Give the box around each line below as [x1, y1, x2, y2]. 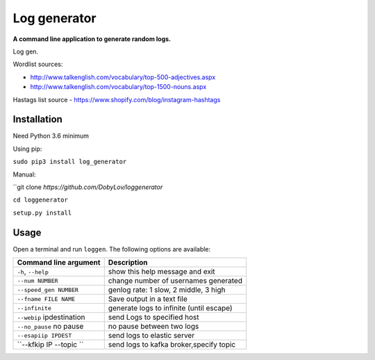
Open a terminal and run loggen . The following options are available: [12, 245, 211, 253]
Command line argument [17, 258, 101, 268]
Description [108, 258, 149, 268]
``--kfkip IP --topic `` [17, 340, 84, 350]
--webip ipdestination [17, 313, 85, 322]
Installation [12, 113, 62, 125]
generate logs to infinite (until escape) [108, 303, 233, 313]
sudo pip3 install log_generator [12, 158, 127, 166]
